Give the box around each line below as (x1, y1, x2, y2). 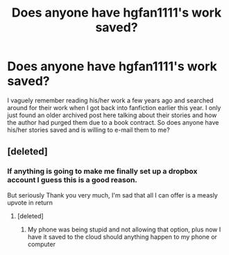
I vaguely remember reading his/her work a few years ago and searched (7, 96, 214, 105)
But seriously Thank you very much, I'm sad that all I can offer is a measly (7, 191, 219, 199)
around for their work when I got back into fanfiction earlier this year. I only (7, 103, 221, 112)
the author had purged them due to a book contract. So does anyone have (7, 118, 219, 126)
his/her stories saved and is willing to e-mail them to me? (7, 125, 170, 134)
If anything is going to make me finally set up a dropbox (7, 166, 198, 176)
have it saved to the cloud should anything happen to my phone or (27, 232, 217, 240)
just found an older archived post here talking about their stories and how (7, 111, 217, 119)
